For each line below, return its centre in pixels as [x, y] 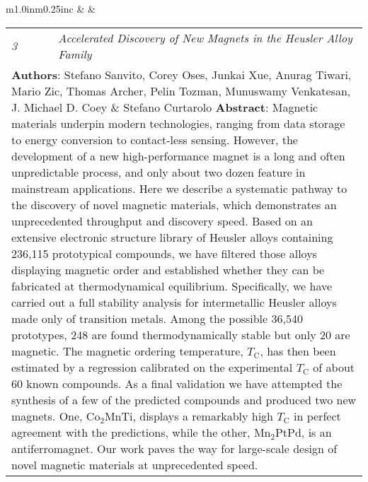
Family [75, 54]
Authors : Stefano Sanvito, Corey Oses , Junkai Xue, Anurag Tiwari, [182, 74]
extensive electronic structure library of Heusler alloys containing [172, 237]
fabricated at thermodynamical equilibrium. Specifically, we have [172, 286]
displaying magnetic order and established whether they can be [168, 269]
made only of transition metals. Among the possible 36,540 [157, 318]
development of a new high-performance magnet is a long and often [178, 155]
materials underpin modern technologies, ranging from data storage [178, 123]
